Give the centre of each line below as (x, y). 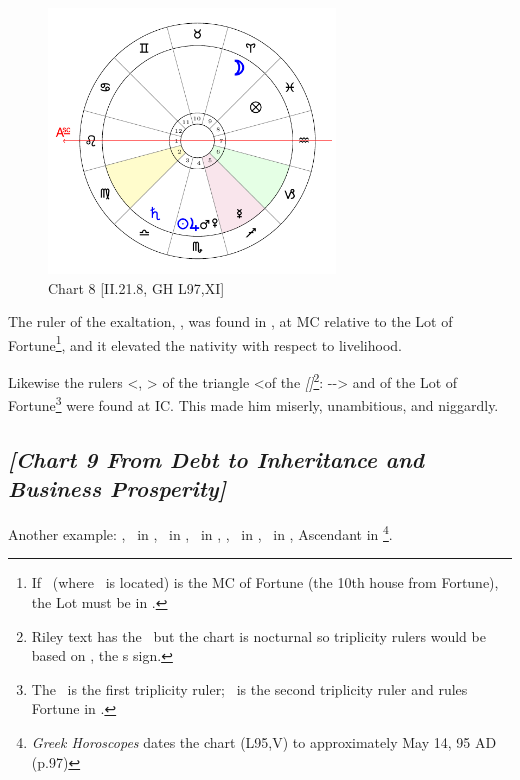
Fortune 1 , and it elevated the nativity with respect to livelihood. (205, 343)
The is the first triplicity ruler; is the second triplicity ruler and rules (249, 688)
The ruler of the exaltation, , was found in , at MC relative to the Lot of (230, 321)
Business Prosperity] (117, 488)
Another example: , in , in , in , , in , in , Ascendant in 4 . (200, 532)
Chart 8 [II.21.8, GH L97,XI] (136, 287)
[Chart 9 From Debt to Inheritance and (216, 458)
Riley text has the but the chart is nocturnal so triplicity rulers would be (258, 635)
